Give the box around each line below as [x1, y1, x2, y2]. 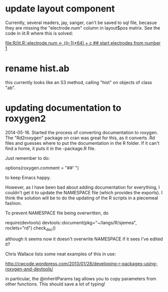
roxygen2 [5, 113, 46, 124]
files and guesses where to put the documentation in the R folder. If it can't [5, 140, 159, 146]
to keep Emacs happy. [5, 174, 51, 180]
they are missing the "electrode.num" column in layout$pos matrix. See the [5, 25, 160, 31]
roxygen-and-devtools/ [5, 266, 54, 272]
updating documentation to [5, 102, 121, 114]
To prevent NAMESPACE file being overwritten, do [5, 210, 109, 216]
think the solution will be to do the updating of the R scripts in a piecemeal [5, 195, 158, 201]
